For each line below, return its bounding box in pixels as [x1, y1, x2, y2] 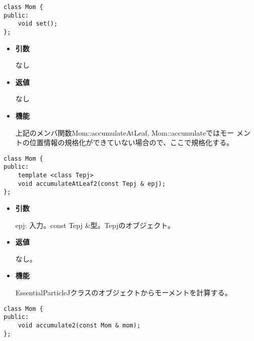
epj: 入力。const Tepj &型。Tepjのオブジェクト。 [15, 219, 175, 230]
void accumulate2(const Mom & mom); [18, 321, 141, 329]
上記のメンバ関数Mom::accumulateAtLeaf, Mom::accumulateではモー [15, 127, 234, 138]
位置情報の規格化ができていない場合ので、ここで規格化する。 [29, 137, 234, 148]
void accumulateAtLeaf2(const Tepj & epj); [18, 180, 166, 187]
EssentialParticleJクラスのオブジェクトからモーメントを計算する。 [15, 287, 232, 298]
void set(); [18, 20, 58, 28]
